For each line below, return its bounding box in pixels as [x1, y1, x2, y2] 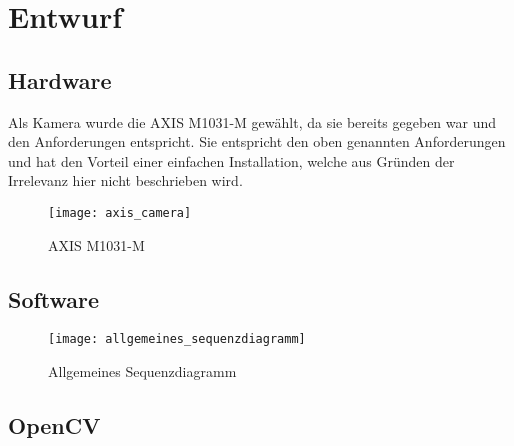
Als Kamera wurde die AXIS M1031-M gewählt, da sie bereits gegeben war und [8, 111, 497, 132]
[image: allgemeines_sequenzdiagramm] [48, 332, 306, 347]
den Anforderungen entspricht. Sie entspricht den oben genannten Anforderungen [8, 131, 506, 152]
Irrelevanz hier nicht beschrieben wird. [8, 170, 243, 191]
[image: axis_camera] [48, 205, 192, 220]
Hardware [8, 64, 112, 95]
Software [8, 283, 100, 314]
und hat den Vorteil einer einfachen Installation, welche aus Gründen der [8, 150, 455, 171]
